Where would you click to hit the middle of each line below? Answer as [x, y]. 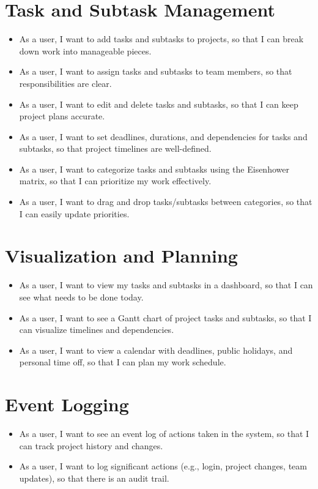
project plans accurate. [62, 116]
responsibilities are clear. [65, 83]
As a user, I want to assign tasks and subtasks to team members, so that [156, 71]
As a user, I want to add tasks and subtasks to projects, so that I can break [161, 39]
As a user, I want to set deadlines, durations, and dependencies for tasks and [163, 136]
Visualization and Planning [121, 256]
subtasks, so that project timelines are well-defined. [115, 148]
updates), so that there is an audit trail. [94, 478]
